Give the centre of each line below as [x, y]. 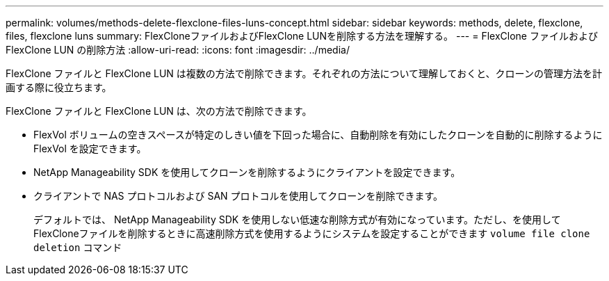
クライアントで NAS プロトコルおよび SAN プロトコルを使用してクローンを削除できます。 [238, 196]
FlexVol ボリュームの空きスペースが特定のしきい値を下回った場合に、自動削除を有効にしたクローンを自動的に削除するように [318, 135]
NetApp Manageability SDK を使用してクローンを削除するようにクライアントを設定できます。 [247, 172]
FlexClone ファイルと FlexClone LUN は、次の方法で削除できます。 [159, 111]
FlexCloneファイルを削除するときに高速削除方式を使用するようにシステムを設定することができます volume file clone [312, 233]
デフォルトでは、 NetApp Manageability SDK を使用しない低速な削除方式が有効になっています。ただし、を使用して [297, 219]
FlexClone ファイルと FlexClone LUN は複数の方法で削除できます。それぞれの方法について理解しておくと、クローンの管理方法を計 [304, 73]
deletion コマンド [78, 247]
